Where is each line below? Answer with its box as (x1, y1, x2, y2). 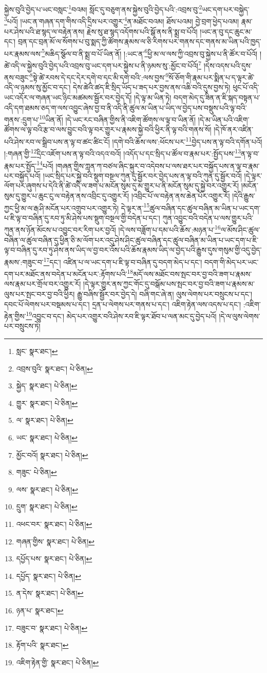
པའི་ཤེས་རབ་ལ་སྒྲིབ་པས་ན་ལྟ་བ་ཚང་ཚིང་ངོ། (4, 136, 110, 147)
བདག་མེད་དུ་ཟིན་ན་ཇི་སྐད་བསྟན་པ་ (173, 92, 260, 103)
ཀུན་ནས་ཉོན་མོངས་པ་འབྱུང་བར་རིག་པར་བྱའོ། (4, 224, 116, 235)
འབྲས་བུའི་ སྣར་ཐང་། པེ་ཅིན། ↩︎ (16, 363, 93, 374)
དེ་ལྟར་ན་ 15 (121, 201, 150, 213)
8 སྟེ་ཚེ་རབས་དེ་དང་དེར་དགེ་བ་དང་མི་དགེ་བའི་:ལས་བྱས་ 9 (30, 70, 169, 82)
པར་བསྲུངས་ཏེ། (4, 321, 41, 331)
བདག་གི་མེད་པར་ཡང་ (204, 256, 259, 267)
